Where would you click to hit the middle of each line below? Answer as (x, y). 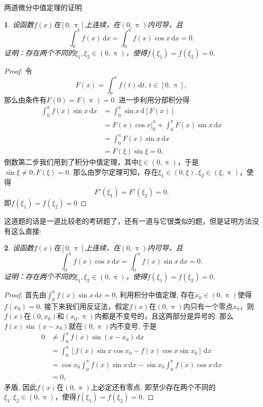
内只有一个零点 (208, 306)
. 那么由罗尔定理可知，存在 (114, 171)
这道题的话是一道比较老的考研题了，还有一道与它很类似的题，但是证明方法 (128, 220)
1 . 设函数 (19, 24)
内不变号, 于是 (133, 326)
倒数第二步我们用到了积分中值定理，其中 (71, 161)
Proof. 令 (18, 71)
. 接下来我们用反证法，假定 (84, 306)
